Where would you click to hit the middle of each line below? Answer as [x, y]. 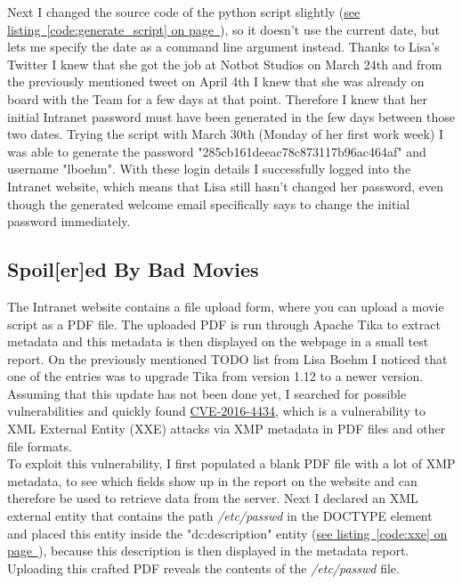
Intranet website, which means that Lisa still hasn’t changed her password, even [226, 186]
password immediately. [69, 221]
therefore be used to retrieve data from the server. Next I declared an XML [213, 498]
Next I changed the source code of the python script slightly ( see [184, 12]
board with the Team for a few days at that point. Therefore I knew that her [217, 98]
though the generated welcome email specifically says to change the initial [209, 203]
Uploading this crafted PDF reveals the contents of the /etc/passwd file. [203, 568]
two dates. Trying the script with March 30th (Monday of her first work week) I [226, 134]
